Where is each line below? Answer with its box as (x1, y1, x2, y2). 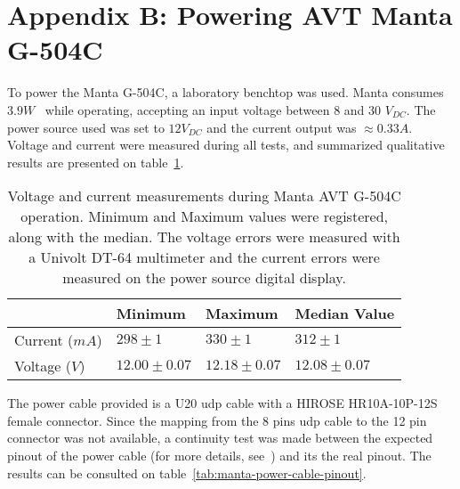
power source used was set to (7, 118, 165, 136)
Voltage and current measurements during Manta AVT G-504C (7, 185, 401, 207)
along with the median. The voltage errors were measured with (8, 226, 400, 248)
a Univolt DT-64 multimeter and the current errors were (28, 247, 380, 268)
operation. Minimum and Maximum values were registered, (20, 206, 388, 227)
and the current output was (206, 118, 357, 136)
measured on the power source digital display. (62, 267, 346, 289)
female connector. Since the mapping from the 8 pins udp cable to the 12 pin (7, 411, 427, 429)
